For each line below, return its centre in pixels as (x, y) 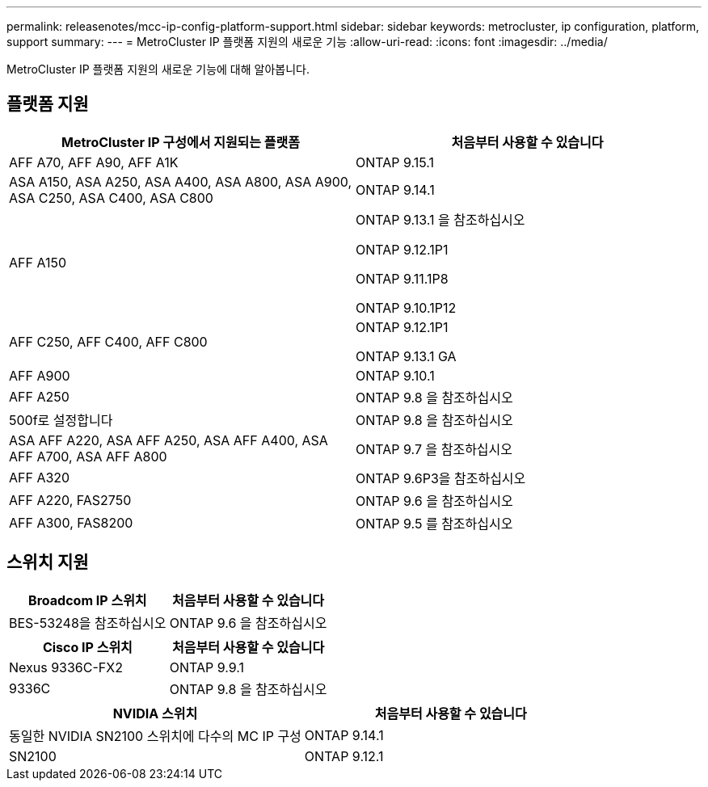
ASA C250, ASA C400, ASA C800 (111, 198)
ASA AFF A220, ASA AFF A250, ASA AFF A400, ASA (169, 440)
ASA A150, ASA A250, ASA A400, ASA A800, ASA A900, (181, 181)
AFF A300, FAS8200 (71, 522)
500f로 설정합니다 (61, 420)
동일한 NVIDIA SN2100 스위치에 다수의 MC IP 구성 (155, 736)
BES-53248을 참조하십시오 (88, 623)
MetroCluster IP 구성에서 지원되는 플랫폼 (180, 142)
